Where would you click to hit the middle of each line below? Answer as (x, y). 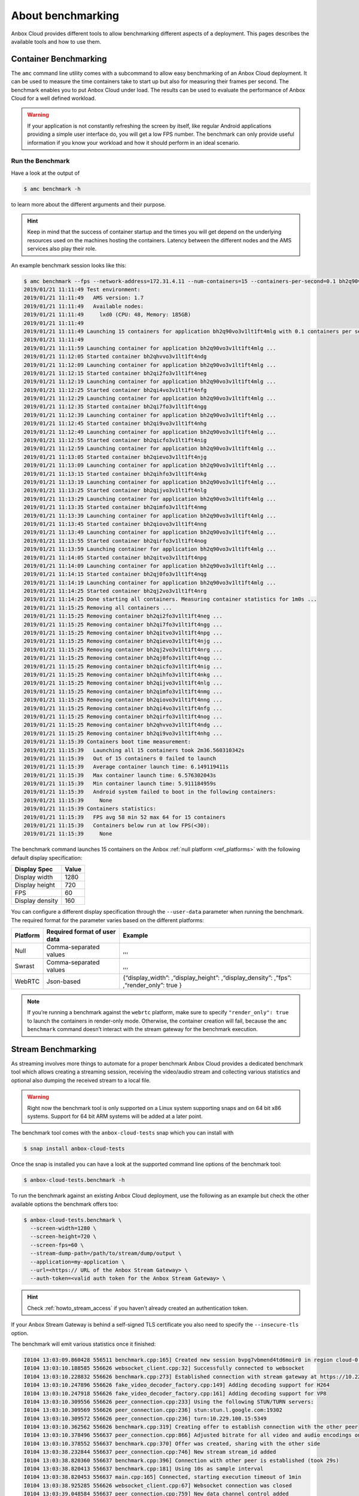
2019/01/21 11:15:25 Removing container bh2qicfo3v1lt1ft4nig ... (123, 666)
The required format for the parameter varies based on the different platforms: (108, 920)
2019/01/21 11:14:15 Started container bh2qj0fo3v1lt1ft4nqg (115, 574)
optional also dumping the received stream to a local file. (81, 1080)
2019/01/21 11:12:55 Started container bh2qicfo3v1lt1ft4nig (115, 440)
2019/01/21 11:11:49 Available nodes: (83, 306)
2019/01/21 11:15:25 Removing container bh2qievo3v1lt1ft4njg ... (123, 641)
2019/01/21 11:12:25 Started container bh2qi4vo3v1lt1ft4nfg (115, 390)
